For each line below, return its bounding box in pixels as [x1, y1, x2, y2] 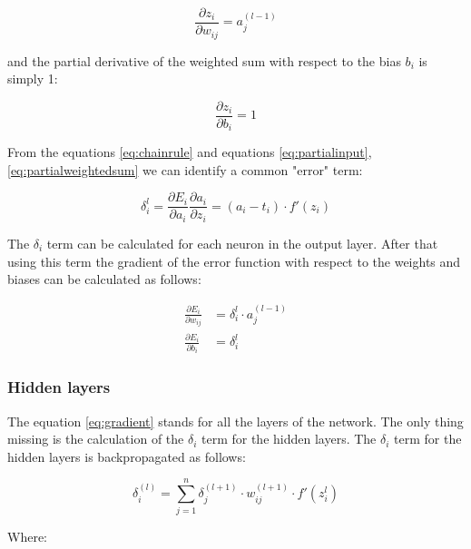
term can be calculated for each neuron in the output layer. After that [46, 233, 438, 252]
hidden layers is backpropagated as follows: [7, 446, 246, 466]
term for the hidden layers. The [201, 429, 377, 448]
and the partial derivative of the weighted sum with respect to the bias [7, 51, 401, 70]
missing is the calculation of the [7, 429, 184, 448]
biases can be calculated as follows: [7, 270, 201, 289]
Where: [7, 526, 47, 545]
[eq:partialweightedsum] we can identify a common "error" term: [7, 160, 363, 179]
